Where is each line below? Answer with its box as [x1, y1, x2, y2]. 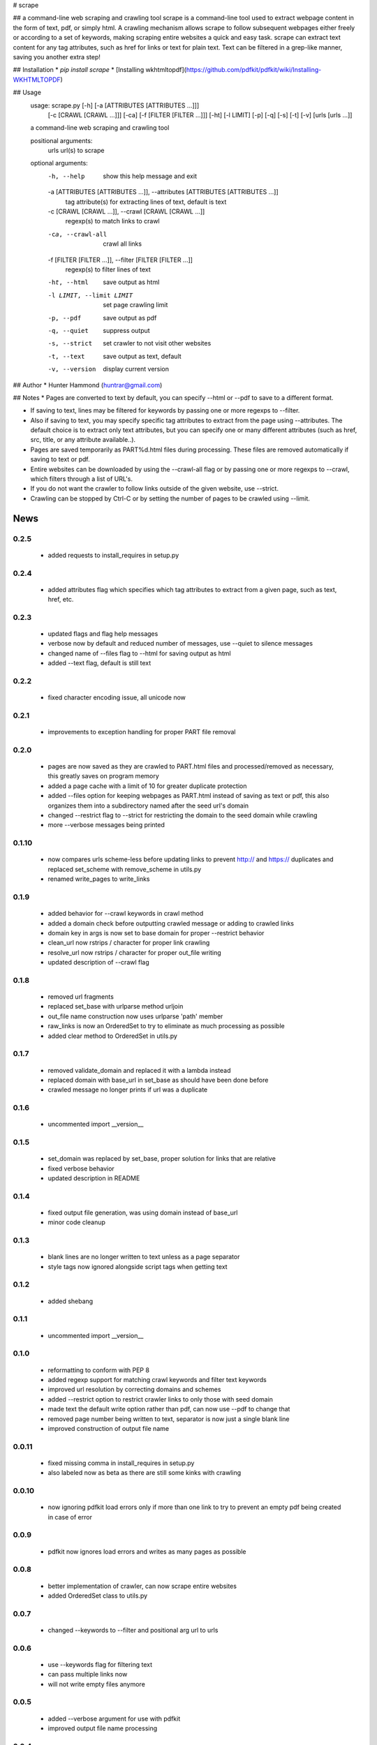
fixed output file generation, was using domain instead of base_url [47, 1208, 238, 1217]
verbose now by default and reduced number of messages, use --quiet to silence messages [47, 639, 313, 648]
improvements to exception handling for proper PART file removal [47, 728, 237, 736]
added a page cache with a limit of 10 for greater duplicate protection [47, 782, 247, 790]
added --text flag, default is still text [47, 659, 151, 667]
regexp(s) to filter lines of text [65, 265, 151, 274]
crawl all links [103, 239, 142, 248]
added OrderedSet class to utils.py [47, 1591, 148, 1600]
